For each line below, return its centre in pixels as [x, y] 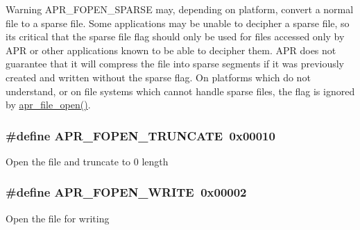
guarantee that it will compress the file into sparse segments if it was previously [175, 64]
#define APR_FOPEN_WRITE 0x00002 [126, 192]
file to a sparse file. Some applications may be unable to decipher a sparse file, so [178, 23]
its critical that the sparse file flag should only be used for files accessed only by [175, 36]
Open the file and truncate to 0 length [87, 161]
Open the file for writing [58, 218]
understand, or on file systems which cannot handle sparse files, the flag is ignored [180, 91]
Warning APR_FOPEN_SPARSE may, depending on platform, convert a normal [180, 9]
